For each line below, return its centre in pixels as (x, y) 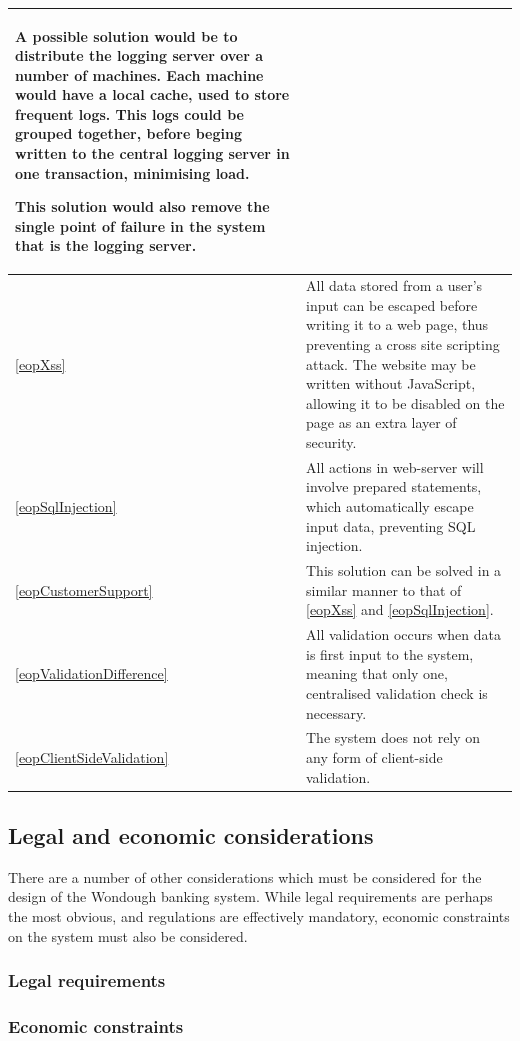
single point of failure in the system (140, 225)
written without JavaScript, (391, 383)
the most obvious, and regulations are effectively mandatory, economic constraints (259, 916)
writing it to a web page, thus (397, 324)
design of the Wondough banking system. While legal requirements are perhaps (250, 896)
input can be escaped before (392, 304)
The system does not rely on (393, 737)
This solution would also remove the (142, 206)
